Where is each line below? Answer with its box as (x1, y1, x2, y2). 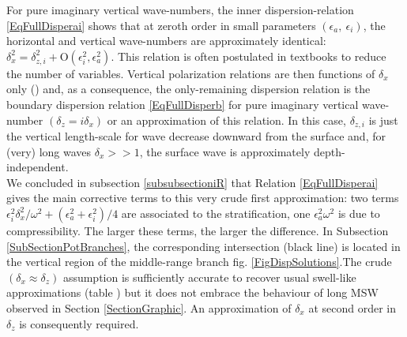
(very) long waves (6, 143, 92, 159)
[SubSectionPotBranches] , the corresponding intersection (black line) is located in (6, 238, 401, 254)
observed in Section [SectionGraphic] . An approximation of (6, 299, 292, 316)
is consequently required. (19, 315, 139, 331)
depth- (313, 143, 345, 159)
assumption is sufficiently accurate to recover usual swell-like (62, 268, 356, 285)
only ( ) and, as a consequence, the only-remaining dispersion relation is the (6, 81, 371, 97)
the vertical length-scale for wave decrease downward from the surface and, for (6, 128, 386, 144)
